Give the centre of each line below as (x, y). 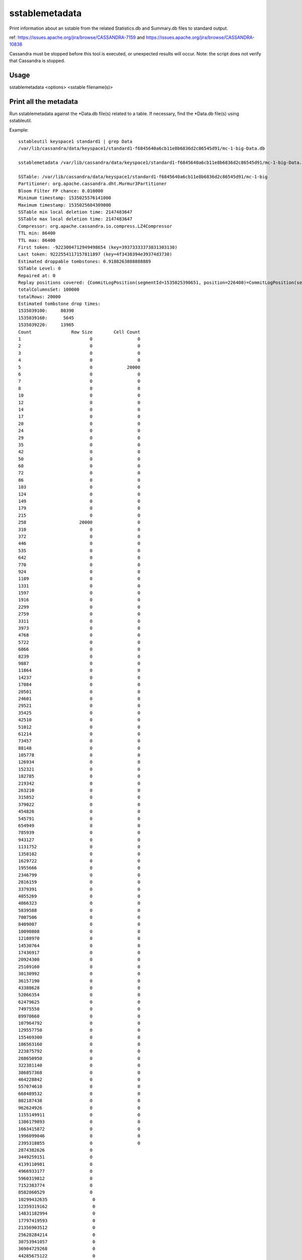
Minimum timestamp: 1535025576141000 (65, 198)
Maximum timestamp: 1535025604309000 (65, 205)
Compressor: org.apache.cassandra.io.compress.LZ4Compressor (95, 226)
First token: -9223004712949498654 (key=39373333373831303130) (98, 247)
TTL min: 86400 (37, 233)
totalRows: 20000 (40, 297)
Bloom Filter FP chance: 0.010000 (61, 191)
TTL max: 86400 (37, 240)
